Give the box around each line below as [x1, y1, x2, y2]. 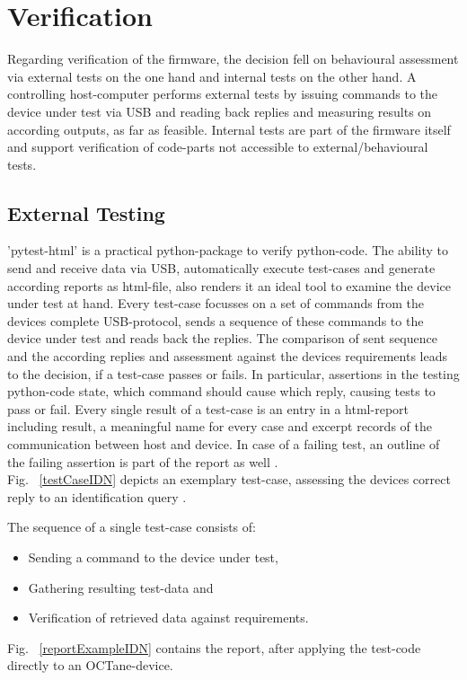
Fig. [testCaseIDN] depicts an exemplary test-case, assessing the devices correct [7, 470, 451, 489]
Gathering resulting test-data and [28, 578, 214, 596]
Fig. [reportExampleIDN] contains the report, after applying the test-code [7, 638, 421, 657]
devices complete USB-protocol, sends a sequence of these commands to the [7, 311, 424, 330]
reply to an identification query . [7, 487, 187, 506]
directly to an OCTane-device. [7, 656, 173, 675]
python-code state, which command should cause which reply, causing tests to [7, 382, 436, 401]
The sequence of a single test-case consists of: [7, 517, 256, 536]
